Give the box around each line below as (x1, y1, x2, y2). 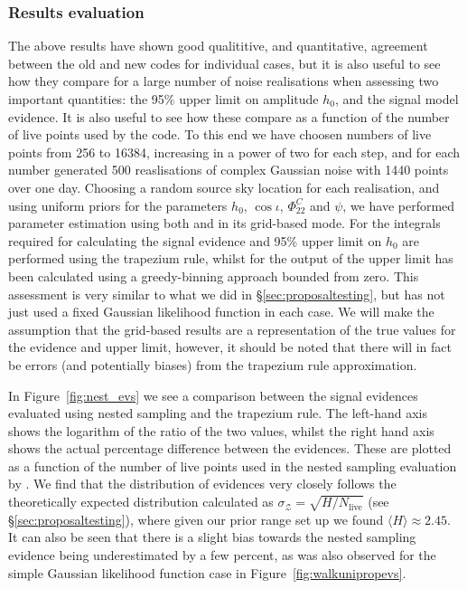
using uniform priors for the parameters (8, 195, 228, 214)
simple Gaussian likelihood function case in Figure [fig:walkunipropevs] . (8, 563, 406, 582)
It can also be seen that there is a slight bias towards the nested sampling (8, 527, 416, 546)
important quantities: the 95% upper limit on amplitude (8, 90, 319, 108)
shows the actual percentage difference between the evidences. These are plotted (8, 439, 452, 458)
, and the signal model (335, 90, 459, 108)
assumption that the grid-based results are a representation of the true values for (8, 319, 456, 338)
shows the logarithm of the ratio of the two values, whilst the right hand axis (8, 421, 434, 440)
